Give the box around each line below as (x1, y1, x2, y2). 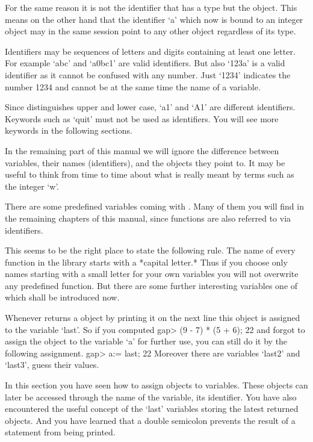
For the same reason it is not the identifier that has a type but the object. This (5, 1, 297, 13)
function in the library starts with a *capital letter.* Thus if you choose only (5, 255, 288, 268)
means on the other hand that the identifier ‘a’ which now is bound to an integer (5, 13, 303, 25)
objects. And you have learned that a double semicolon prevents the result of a (5, 414, 296, 426)
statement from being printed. (5, 426, 116, 438)
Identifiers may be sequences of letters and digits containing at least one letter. (5, 45, 296, 57)
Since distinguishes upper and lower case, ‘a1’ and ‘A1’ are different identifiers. (5, 101, 296, 113)
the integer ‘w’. (5, 179, 60, 192)
